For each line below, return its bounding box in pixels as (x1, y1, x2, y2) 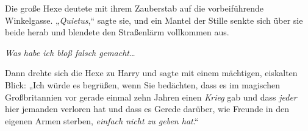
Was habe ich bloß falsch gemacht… (5, 46, 135, 58)
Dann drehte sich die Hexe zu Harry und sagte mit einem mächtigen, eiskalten (5, 66, 298, 79)
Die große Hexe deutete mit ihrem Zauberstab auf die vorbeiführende (5, 2, 263, 14)
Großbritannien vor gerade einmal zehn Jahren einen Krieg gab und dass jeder (5, 90, 297, 103)
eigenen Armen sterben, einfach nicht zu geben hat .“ (5, 114, 199, 127)
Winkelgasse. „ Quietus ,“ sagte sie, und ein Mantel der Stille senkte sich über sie (5, 13, 303, 26)
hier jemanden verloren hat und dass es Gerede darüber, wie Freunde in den (5, 102, 289, 115)
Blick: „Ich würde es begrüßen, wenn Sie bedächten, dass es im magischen (5, 78, 280, 91)
